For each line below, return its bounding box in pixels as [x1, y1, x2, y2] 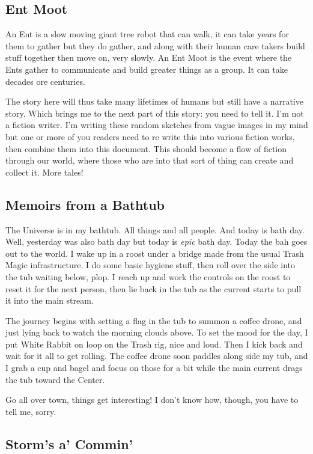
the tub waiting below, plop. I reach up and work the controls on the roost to [5, 270, 291, 283]
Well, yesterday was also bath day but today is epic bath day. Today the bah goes [5, 235, 308, 248]
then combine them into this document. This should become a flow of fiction [5, 142, 287, 155]
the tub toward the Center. [5, 373, 105, 385]
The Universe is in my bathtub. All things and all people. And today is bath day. [5, 223, 305, 236]
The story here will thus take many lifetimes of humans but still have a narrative [5, 95, 303, 108]
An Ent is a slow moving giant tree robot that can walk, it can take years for [5, 28, 289, 40]
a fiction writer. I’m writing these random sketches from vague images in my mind [5, 118, 308, 131]
